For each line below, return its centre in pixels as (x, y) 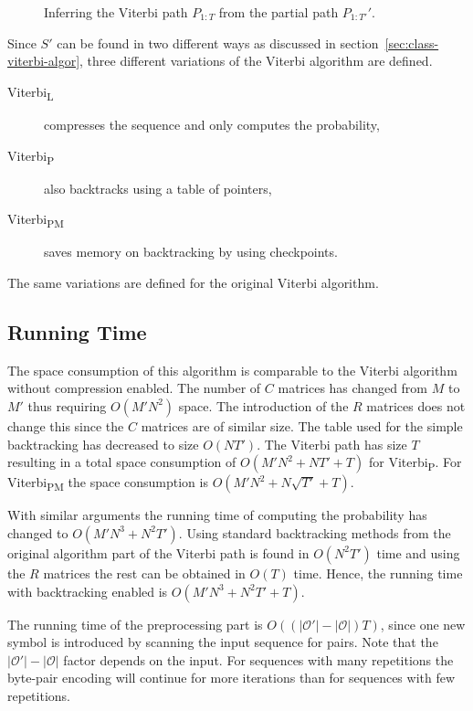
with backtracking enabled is (88, 591)
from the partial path (279, 12)
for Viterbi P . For (415, 463)
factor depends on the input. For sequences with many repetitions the (258, 659)
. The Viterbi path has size (332, 444)
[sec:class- (412, 42)
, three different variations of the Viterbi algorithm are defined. (256, 61)
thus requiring (67, 405)
